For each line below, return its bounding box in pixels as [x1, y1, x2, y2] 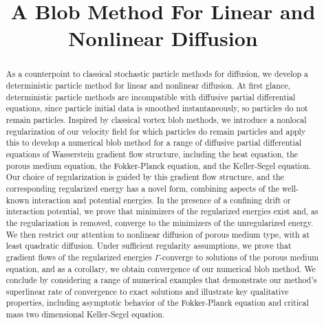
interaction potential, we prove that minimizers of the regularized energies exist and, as [6, 205, 318, 217]
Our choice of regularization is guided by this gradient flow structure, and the [6, 171, 284, 183]
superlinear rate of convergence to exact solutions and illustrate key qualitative [6, 285, 289, 297]
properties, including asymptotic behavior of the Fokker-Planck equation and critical [6, 297, 309, 309]
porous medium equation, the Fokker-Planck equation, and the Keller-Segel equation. [6, 159, 312, 171]
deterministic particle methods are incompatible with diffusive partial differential [6, 91, 296, 102]
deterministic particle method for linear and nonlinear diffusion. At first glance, [6, 80, 290, 91]
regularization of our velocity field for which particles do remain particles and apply [6, 125, 306, 137]
